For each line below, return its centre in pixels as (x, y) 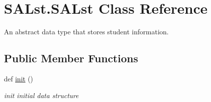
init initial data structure (41, 95)
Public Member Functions (71, 58)
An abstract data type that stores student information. (86, 32)
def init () (19, 78)
